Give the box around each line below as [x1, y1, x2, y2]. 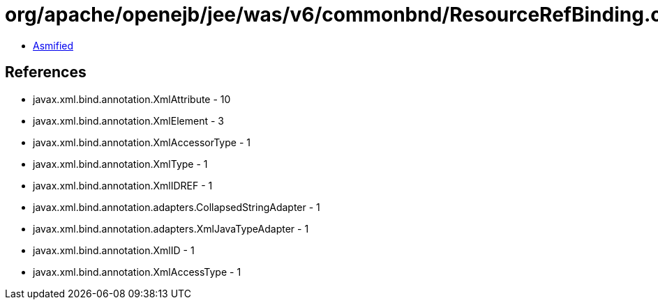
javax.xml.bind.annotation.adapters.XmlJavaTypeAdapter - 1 [33, 222, 309, 235]
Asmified [33, 39, 74, 52]
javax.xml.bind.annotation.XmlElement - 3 [33, 114, 224, 127]
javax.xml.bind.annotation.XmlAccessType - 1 [33, 265, 241, 278]
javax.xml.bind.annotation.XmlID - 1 [33, 244, 195, 256]
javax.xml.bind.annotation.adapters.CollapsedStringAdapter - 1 [33, 201, 320, 213]
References [5, 63, 87, 81]
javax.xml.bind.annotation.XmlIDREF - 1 [33, 179, 213, 191]
